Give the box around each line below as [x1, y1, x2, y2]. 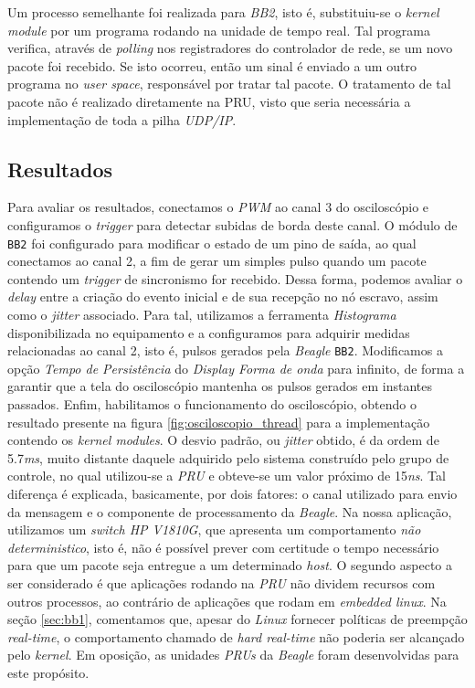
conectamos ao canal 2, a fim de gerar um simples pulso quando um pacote [7, 251, 427, 270]
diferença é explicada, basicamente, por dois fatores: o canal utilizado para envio [7, 483, 458, 503]
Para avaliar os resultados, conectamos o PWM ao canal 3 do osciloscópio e [7, 197, 429, 217]
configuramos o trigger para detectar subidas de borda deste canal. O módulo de [7, 215, 458, 234]
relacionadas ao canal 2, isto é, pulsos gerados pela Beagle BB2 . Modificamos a [7, 341, 443, 360]
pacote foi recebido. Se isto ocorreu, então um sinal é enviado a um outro [7, 56, 417, 75]
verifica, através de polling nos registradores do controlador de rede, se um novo [7, 38, 453, 58]
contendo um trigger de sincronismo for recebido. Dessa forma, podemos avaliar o [7, 269, 463, 288]
